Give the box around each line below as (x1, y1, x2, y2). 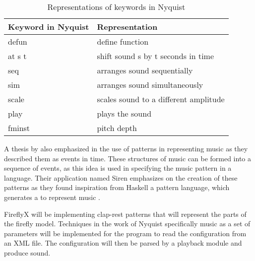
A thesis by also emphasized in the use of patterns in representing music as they (4, 143, 248, 153)
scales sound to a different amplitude (97, 93, 225, 105)
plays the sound (97, 108, 152, 119)
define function (97, 36, 149, 47)
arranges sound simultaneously (97, 79, 203, 90)
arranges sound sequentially (97, 65, 193, 76)
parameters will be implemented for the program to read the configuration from (4, 228, 247, 238)
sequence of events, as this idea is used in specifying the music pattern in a (4, 163, 232, 173)
